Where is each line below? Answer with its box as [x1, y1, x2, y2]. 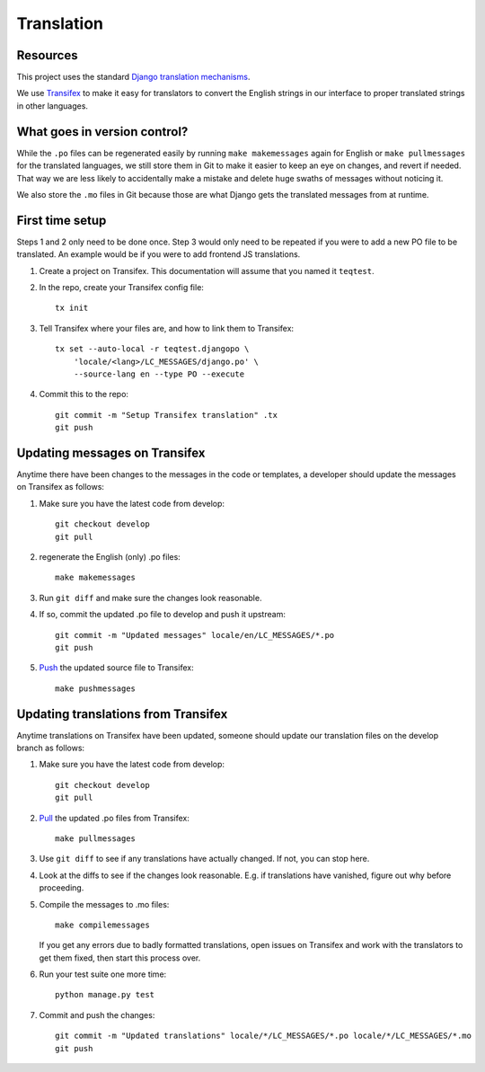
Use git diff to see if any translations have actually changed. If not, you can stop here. [39, 854, 370, 864]
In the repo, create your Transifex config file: [39, 282, 204, 292]
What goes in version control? [16, 124, 189, 139]
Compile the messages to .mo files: [39, 899, 170, 909]
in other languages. [16, 100, 89, 111]
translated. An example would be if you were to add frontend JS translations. [16, 249, 301, 260]
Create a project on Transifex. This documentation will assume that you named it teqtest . [39, 265, 375, 276]
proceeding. [39, 882, 84, 893]
